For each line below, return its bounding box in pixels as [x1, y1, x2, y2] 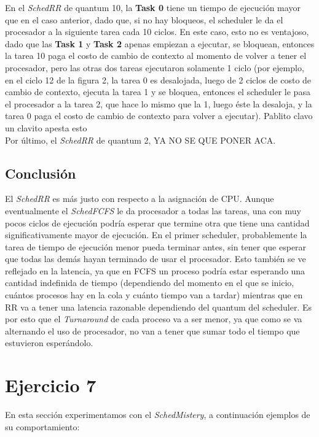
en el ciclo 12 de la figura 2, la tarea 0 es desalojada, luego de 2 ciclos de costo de [5, 73, 312, 86]
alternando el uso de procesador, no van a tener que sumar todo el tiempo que [5, 324, 300, 337]
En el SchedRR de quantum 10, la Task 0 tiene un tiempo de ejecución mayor [5, 1, 301, 14]
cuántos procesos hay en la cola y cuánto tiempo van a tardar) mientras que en [5, 288, 303, 301]
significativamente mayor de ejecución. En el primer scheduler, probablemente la [5, 228, 307, 241]
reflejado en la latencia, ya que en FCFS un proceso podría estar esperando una [5, 264, 305, 277]
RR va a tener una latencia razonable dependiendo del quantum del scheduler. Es [5, 300, 312, 313]
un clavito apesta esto [5, 121, 87, 134]
